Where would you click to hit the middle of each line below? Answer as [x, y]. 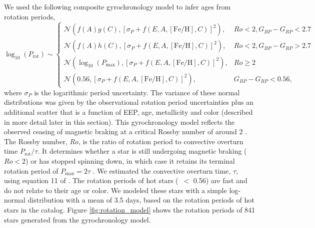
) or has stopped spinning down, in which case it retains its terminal [130, 160]
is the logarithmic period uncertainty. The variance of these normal [137, 92]
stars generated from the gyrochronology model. [77, 219]
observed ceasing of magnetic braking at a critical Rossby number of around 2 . [126, 131]
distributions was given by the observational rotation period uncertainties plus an [129, 102]
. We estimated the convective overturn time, [162, 170]
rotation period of [31, 170]
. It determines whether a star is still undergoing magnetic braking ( [142, 151]
